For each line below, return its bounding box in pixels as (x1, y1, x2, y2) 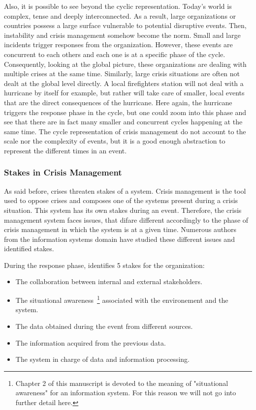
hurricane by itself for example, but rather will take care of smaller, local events (4, 88, 245, 98)
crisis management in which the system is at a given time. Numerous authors (4, 224, 236, 234)
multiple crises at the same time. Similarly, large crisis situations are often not (4, 68, 240, 79)
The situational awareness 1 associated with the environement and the (15, 293, 228, 305)
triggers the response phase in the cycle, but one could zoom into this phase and (4, 107, 247, 117)
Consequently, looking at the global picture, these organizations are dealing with (4, 59, 247, 69)
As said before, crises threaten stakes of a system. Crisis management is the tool (4, 185, 246, 196)
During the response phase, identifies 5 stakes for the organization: (4, 260, 205, 270)
